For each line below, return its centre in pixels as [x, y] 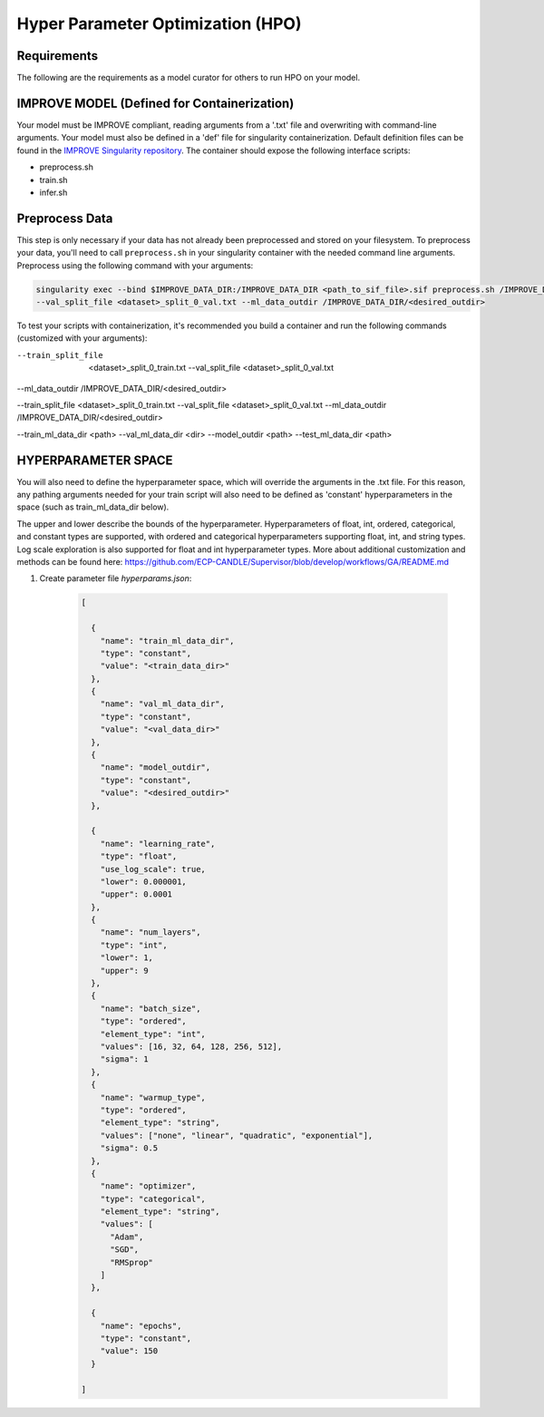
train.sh [53, 180]
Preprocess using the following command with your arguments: [135, 265]
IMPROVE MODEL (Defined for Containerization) [155, 103]
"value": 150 [129, 1351]
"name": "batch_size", [151, 1008]
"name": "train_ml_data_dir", [167, 641]
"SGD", [125, 1250]
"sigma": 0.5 [129, 1148]
